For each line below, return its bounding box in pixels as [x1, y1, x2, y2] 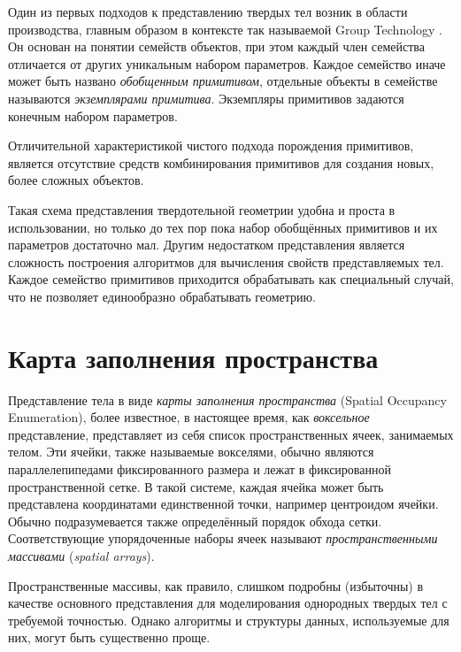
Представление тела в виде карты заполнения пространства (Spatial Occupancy [8, 390, 447, 409]
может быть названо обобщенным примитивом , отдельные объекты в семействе [8, 72, 438, 90]
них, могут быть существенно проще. [8, 628, 211, 647]
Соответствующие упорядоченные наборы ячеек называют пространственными [8, 529, 438, 548]
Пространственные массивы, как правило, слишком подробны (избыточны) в [8, 576, 424, 594]
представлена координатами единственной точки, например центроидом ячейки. [8, 495, 439, 513]
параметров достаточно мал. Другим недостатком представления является [8, 235, 405, 254]
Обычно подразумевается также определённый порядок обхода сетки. [8, 511, 382, 530]
